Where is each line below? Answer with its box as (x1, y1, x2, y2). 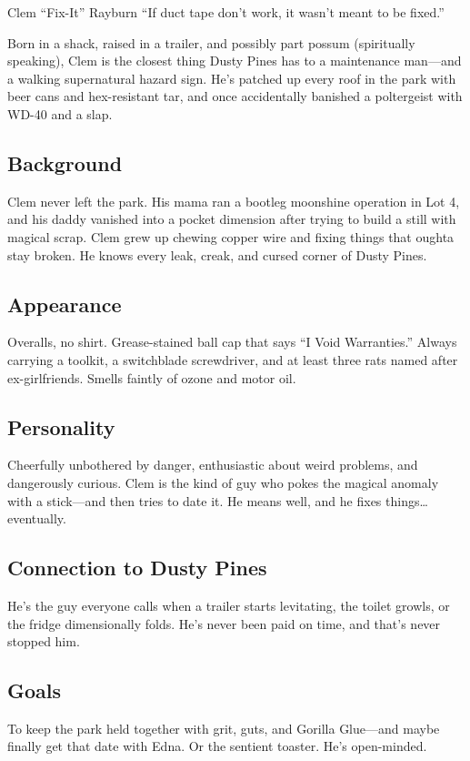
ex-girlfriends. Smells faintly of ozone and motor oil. (7, 368, 296, 387)
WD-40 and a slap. (7, 104, 113, 123)
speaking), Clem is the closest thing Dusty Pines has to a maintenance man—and (7, 51, 462, 70)
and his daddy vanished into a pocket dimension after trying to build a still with (7, 209, 456, 228)
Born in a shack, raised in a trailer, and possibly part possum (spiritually (7, 33, 415, 52)
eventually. (7, 509, 66, 528)
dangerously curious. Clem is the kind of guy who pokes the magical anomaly (7, 472, 439, 492)
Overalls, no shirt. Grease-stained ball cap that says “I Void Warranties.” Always (7, 332, 457, 351)
